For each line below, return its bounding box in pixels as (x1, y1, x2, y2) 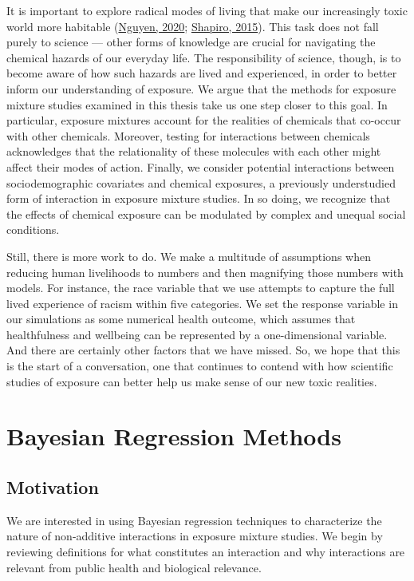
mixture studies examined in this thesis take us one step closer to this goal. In (6, 96, 388, 113)
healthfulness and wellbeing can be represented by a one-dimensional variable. (6, 326, 388, 342)
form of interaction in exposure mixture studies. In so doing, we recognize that (6, 190, 391, 207)
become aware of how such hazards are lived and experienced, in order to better (6, 65, 397, 81)
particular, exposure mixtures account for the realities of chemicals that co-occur (6, 112, 401, 128)
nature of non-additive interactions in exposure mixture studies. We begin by (6, 528, 383, 544)
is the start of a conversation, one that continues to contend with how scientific (6, 358, 393, 374)
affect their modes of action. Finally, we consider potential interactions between (6, 158, 395, 175)
